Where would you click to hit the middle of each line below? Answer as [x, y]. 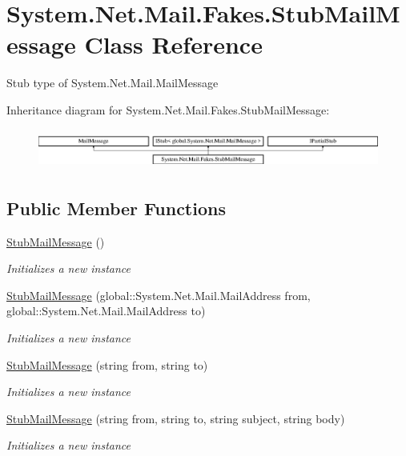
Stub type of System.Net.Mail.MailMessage [113, 83]
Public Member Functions [116, 208]
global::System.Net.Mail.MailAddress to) [106, 311]
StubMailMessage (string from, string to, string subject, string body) [176, 418]
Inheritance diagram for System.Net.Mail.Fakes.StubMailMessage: [168, 109]
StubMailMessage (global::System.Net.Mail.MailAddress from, [159, 295]
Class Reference [173, 44]
